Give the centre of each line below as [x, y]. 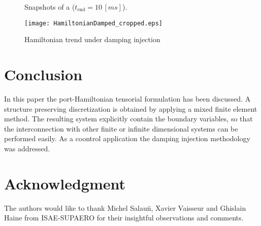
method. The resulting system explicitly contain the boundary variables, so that [128, 119]
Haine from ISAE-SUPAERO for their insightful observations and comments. [124, 218]
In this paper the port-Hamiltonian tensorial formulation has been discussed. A [127, 98]
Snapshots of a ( [50, 7]
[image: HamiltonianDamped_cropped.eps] [94, 23]
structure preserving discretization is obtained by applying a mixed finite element [131, 108]
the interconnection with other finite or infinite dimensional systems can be [121, 128]
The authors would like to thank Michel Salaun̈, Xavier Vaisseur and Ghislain [125, 207]
